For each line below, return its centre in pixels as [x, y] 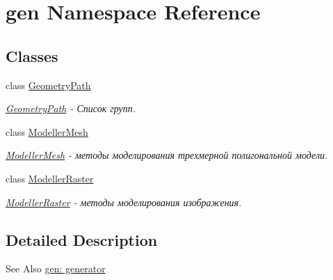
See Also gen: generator [56, 269]
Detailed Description [82, 239]
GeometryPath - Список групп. [71, 108]
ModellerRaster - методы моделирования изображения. [124, 202]
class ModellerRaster [50, 178]
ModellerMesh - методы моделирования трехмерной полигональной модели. [167, 155]
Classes [32, 55]
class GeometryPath [48, 85]
